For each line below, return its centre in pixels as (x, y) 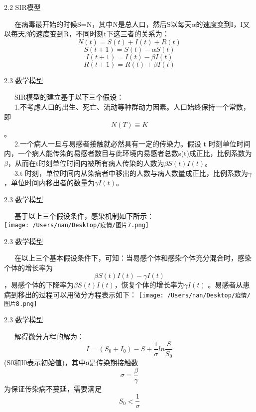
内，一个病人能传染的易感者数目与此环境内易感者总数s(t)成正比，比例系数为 (128, 153)
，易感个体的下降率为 (39, 285)
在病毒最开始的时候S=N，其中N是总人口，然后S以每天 (103, 24)
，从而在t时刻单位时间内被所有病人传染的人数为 (86, 163)
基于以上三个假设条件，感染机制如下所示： (84, 216)
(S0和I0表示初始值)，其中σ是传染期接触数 (71, 362)
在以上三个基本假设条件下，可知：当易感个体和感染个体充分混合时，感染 (133, 258)
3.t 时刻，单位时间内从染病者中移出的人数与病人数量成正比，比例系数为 (131, 173)
